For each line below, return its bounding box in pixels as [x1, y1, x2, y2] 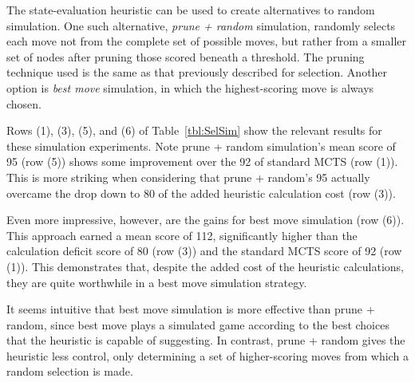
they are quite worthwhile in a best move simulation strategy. [6, 274, 307, 290]
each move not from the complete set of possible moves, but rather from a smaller [6, 33, 407, 49]
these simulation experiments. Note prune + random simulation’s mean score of [6, 137, 396, 154]
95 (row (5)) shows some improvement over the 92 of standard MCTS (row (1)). [6, 153, 398, 170]
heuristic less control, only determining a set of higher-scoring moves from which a [6, 347, 409, 364]
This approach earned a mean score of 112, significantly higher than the [6, 226, 358, 243]
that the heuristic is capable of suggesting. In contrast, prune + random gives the [6, 332, 405, 349]
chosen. [6, 95, 42, 112]
